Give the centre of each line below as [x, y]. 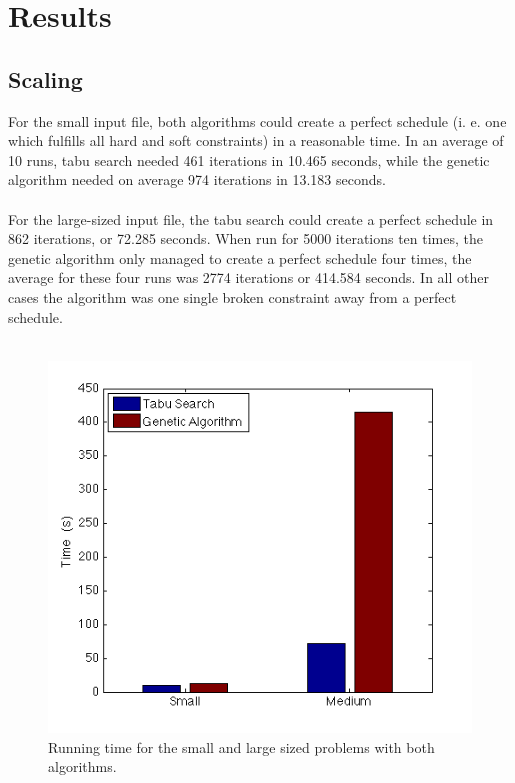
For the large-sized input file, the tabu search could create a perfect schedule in [251, 218]
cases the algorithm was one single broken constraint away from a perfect [232, 296]
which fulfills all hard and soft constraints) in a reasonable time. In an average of [256, 140]
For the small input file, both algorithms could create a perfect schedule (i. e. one [257, 120]
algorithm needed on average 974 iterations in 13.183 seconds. [197, 179]
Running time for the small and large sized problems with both [241, 746]
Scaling [45, 78]
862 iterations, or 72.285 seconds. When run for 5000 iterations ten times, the [246, 238]
